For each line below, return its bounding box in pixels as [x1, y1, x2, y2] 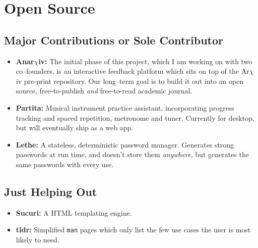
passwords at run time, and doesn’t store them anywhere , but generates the [16, 149, 249, 160]
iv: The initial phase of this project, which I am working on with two [38, 56, 252, 66]
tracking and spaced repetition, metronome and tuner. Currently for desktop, [16, 112, 254, 123]
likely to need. [16, 234, 59, 244]
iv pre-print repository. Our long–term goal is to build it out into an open [16, 75, 243, 86]
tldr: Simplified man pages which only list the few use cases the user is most [16, 224, 251, 235]
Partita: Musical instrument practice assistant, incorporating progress [16, 102, 234, 113]
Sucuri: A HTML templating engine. [16, 207, 132, 218]
